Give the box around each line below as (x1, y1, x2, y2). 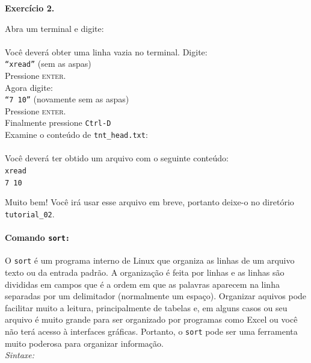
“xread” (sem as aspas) (5, 57, 91, 70)
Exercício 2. (5, 2, 55, 14)
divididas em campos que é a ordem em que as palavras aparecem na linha (5, 278, 280, 290)
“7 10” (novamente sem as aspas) (5, 93, 129, 105)
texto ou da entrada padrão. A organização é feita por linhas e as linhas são (5, 266, 285, 279)
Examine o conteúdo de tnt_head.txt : (5, 128, 148, 141)
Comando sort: (5, 231, 70, 244)
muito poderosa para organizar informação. (5, 337, 164, 349)
